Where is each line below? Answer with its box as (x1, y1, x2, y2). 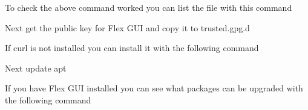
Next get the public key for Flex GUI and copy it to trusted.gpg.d (5, 21, 250, 34)
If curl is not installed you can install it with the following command (5, 41, 259, 54)
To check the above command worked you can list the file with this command (5, 1, 292, 13)
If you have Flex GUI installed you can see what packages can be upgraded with (5, 82, 303, 94)
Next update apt (5, 61, 67, 74)
